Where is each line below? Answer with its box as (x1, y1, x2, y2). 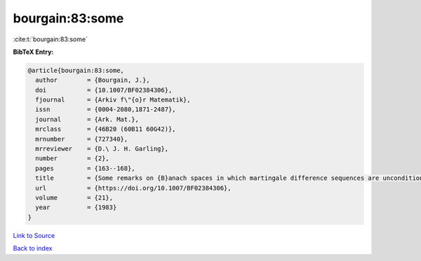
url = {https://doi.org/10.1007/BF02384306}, (35, 184, 232, 192)
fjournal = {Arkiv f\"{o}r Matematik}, (35, 96, 191, 104)
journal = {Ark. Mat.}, (35, 115, 140, 123)
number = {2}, (35, 155, 110, 162)
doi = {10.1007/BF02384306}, (35, 86, 173, 94)
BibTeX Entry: (13, 48, 54, 56)
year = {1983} (35, 204, 117, 211)
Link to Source (13, 231, 55, 239)
